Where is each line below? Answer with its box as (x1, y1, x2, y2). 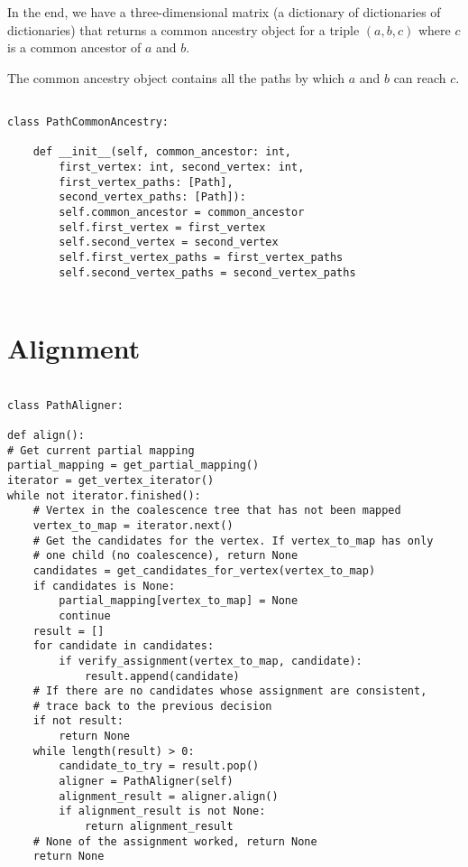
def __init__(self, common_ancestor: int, (32, 145, 291, 159)
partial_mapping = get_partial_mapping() (7, 459, 260, 472)
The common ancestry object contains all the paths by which (7, 68, 344, 87)
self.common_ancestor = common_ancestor (59, 205, 305, 219)
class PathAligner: (7, 398, 124, 412)
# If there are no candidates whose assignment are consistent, (32, 685, 427, 698)
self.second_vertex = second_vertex (59, 236, 279, 249)
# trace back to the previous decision (32, 699, 272, 713)
